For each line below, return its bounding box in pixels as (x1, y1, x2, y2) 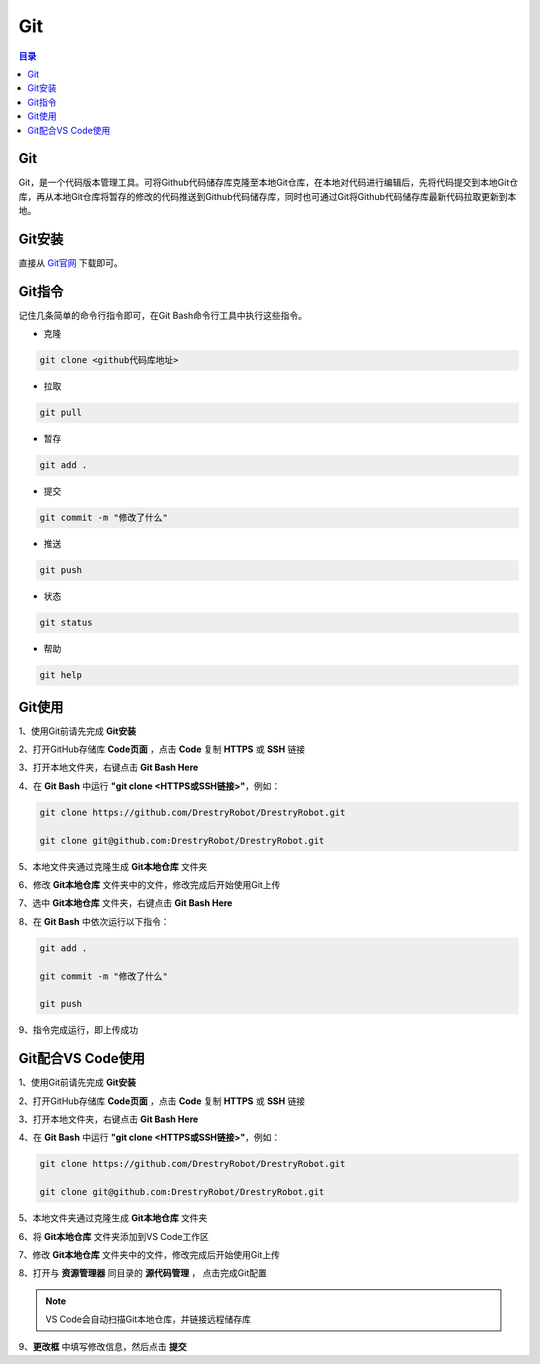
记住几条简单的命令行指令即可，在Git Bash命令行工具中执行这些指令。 (18, 310, 308, 321)
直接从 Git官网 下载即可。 (18, 257, 124, 269)
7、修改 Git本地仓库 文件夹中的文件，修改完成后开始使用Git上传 (18, 1248, 280, 1260)
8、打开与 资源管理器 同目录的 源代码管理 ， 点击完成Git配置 (18, 1267, 267, 1279)
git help (39, 670, 83, 681)
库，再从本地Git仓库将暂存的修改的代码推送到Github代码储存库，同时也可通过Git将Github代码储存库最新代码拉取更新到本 (18, 190, 517, 202)
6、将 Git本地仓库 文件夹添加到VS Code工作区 (18, 1230, 209, 1242)
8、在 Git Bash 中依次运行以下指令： (18, 915, 170, 927)
